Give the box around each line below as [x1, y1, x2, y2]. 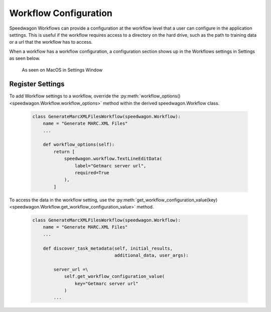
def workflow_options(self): [43, 142, 115, 148]
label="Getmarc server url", [74, 163, 147, 168]
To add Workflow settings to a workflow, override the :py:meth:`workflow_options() [9, 93, 181, 99]
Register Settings [9, 80, 65, 88]
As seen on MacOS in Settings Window [22, 67, 103, 73]
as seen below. [9, 55, 40, 61]
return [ [53, 149, 75, 154]
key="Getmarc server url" [74, 280, 139, 286]
